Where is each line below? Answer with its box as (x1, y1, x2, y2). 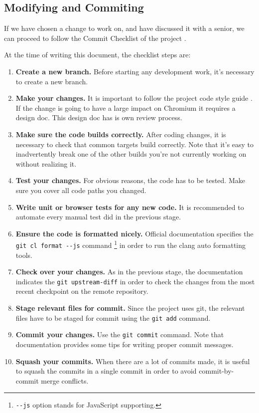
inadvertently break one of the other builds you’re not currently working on (15, 149, 247, 159)
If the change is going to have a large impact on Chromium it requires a (15, 102, 236, 113)
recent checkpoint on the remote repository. (15, 286, 148, 296)
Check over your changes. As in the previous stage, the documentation (15, 266, 243, 277)
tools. (15, 249, 32, 260)
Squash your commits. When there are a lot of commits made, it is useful (15, 356, 250, 366)
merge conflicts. (41, 375, 89, 386)
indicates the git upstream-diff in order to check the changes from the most (15, 276, 255, 286)
